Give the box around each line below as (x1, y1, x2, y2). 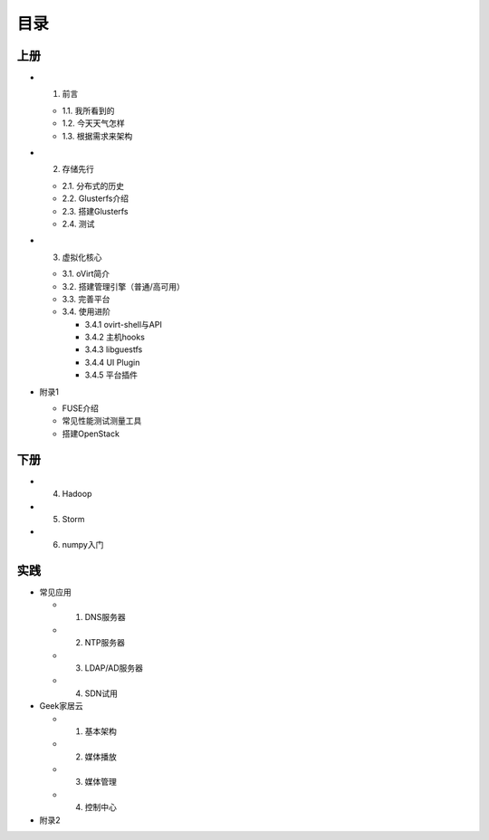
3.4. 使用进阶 (62, 306, 110, 317)
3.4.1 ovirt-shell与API (84, 319, 162, 329)
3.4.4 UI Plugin (84, 357, 140, 367)
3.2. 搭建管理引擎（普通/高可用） (62, 281, 185, 291)
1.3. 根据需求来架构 (62, 130, 133, 141)
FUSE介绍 (62, 403, 100, 414)
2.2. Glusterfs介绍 (62, 193, 129, 204)
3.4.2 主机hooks (84, 331, 145, 343)
